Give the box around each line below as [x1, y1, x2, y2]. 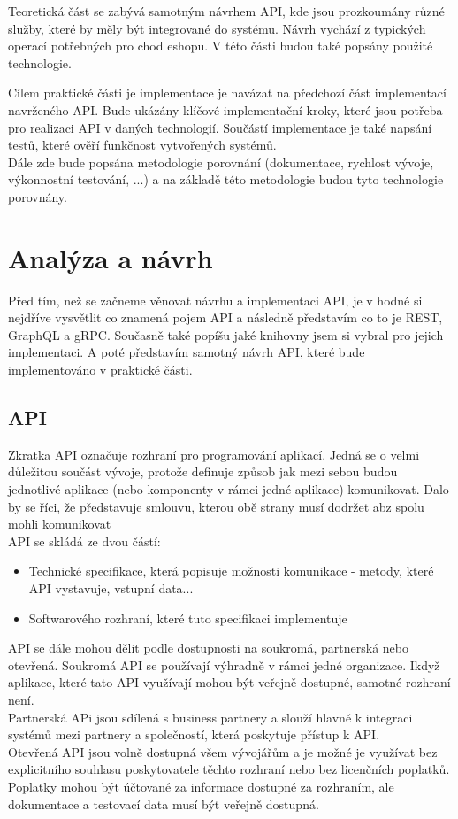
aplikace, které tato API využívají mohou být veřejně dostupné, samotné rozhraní [8, 673, 451, 692]
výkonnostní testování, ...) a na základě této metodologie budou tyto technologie [8, 170, 444, 189]
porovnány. [8, 187, 67, 205]
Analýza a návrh [8, 239, 213, 275]
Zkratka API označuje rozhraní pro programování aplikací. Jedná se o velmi [8, 444, 420, 463]
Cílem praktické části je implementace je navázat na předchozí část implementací [8, 83, 447, 102]
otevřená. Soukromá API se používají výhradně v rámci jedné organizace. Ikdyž [8, 655, 440, 674]
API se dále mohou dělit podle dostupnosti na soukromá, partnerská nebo [8, 638, 409, 657]
